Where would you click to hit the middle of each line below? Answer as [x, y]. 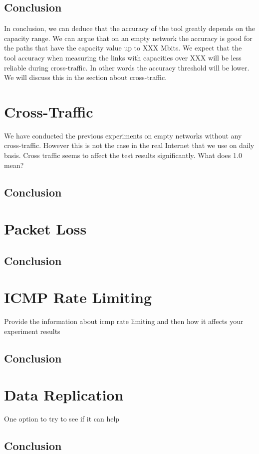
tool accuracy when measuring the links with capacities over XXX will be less [123, 57]
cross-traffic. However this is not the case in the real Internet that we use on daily [129, 145]
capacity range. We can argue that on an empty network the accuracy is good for [128, 38]
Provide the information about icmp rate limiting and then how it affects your [124, 321]
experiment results [32, 331]
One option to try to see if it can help [62, 419]
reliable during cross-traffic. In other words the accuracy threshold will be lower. [127, 67]
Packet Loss [45, 229]
